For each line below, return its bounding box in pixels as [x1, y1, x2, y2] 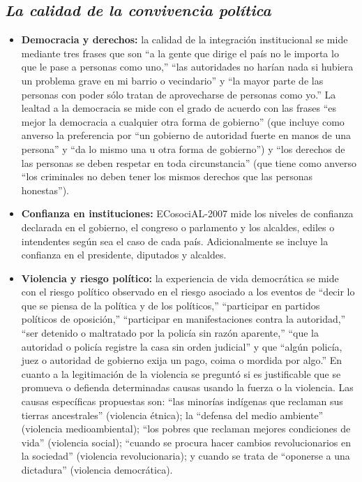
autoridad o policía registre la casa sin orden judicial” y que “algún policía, [21, 339, 342, 353]
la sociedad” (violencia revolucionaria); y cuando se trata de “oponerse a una [21, 448, 350, 463]
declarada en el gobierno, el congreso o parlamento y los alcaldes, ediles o [21, 219, 335, 234]
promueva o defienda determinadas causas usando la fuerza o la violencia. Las [21, 380, 354, 395]
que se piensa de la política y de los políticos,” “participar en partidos [21, 298, 320, 312]
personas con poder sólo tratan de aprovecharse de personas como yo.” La [21, 87, 336, 101]
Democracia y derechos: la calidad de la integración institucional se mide [21, 32, 348, 47]
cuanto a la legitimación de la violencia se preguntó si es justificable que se [21, 366, 341, 381]
